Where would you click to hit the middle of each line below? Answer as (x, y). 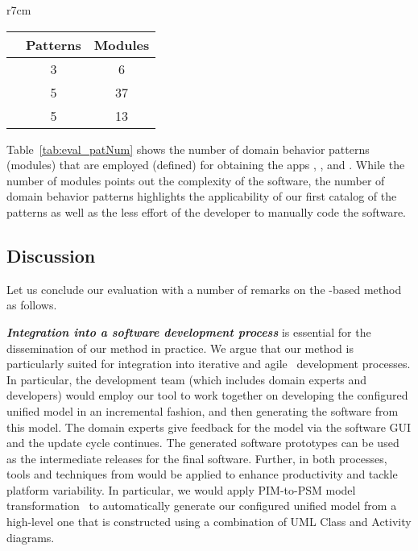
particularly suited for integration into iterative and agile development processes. (209, 364)
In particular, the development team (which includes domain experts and (187, 379)
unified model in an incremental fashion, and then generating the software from (203, 410)
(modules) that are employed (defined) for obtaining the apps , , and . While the (206, 165)
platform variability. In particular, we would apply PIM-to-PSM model (181, 489)
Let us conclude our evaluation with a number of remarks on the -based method (204, 289)
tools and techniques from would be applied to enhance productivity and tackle (202, 474)
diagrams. (31, 537)
